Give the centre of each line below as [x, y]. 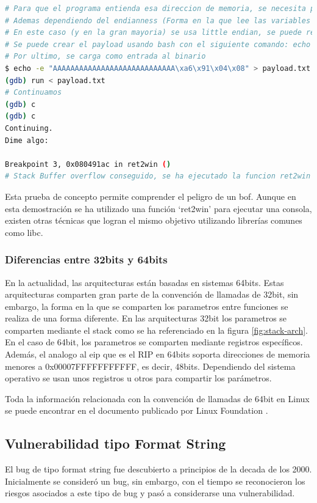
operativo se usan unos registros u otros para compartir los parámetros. [138, 378]
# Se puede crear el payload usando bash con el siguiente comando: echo [158, 44]
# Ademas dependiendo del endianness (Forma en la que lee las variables [158, 20]
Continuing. [29, 128]
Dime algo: [27, 140]
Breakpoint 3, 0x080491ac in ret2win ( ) [88, 164]
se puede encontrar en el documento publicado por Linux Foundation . [137, 410]
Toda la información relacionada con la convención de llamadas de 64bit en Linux [157, 398]
